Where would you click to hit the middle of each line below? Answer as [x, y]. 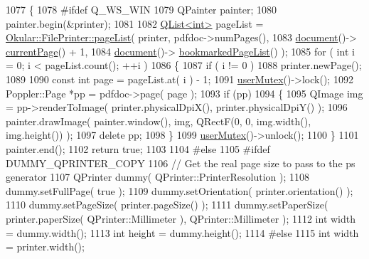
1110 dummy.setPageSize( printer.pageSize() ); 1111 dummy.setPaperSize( [167, 205]
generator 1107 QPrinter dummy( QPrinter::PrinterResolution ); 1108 [158, 177]
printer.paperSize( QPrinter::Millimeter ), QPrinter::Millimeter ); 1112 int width [181, 218]
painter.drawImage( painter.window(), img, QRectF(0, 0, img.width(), [159, 121]
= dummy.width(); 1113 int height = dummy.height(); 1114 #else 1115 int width [182, 232]
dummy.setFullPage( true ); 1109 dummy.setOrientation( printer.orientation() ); [180, 190]
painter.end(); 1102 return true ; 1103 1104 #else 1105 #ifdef [138, 148]
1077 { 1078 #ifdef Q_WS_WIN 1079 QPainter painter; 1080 [141, 9]
